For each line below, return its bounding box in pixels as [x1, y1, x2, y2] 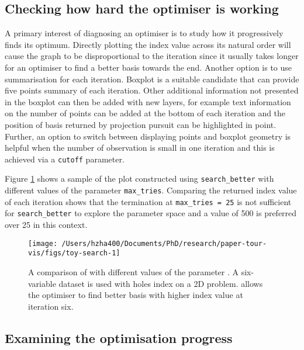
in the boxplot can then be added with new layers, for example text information [5, 95, 291, 108]
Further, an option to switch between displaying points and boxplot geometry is [5, 130, 291, 142]
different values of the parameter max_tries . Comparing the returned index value [5, 184, 297, 196]
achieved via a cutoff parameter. [5, 153, 125, 165]
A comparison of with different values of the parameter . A [28, 265, 239, 278]
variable [28, 277, 56, 289]
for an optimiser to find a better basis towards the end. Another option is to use [5, 61, 292, 73]
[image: [28, 239, 58, 248]
